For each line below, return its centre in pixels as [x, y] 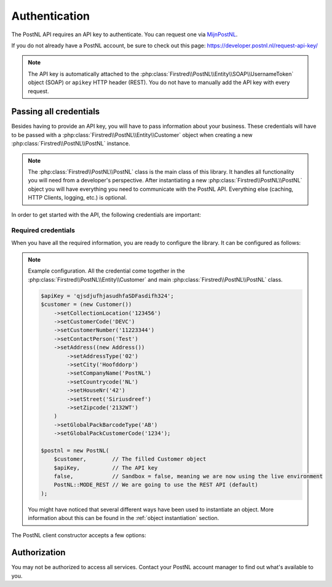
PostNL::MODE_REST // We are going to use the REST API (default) [156, 485]
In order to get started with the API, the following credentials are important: [106, 214]
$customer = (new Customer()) [86, 305]
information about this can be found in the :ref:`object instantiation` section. [124, 518]
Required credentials [43, 230]
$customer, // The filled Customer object [130, 459]
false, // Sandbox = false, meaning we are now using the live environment [188, 476]
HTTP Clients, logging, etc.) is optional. [77, 198]
